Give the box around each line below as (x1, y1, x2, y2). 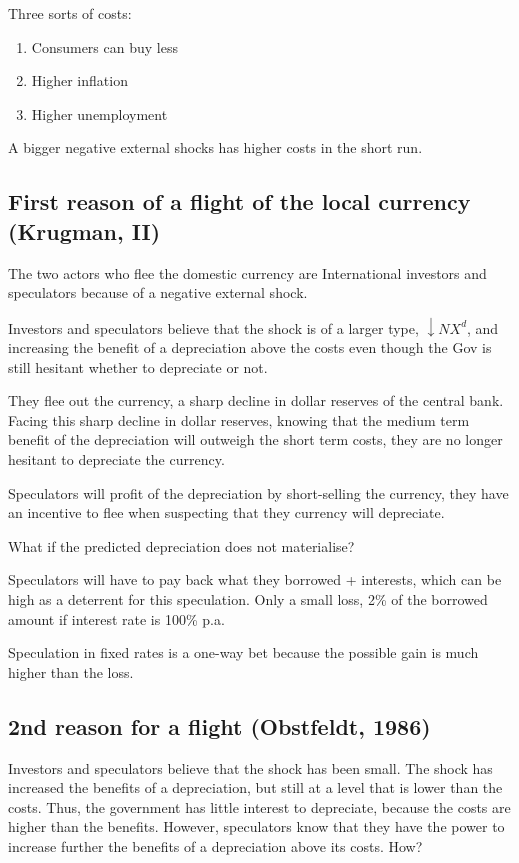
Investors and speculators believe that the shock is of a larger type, (8, 317, 419, 338)
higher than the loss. (8, 661, 134, 682)
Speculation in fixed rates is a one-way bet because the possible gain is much (8, 642, 479, 663)
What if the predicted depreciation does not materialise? (8, 535, 355, 556)
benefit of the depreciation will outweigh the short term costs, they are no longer (8, 429, 503, 450)
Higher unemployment (31, 103, 168, 124)
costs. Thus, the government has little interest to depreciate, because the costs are (8, 796, 511, 817)
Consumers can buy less (31, 36, 178, 57)
